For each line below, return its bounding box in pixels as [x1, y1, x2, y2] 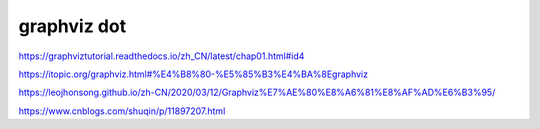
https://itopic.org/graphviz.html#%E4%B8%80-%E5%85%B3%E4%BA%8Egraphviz [18, 68, 369, 80]
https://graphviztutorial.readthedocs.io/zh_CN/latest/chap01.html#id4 [18, 50, 305, 62]
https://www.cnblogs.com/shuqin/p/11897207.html [18, 105, 226, 117]
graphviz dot [18, 15, 127, 37]
